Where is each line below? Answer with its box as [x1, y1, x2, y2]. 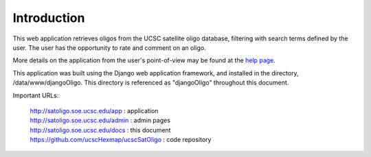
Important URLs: [12, 91, 59, 99]
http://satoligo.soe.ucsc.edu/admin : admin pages [30, 117, 171, 125]
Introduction [12, 10, 85, 25]
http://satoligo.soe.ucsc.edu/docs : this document [30, 125, 171, 134]
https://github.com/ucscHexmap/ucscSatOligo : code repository [30, 136, 212, 144]
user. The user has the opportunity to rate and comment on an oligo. [12, 43, 206, 51]
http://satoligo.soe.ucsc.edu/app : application [30, 106, 159, 114]
